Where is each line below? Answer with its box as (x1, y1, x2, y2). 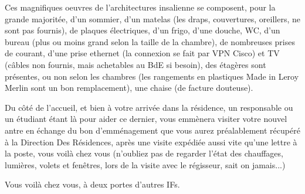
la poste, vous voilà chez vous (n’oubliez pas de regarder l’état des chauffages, (5, 147, 283, 159)
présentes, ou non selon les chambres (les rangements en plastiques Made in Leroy (5, 70, 299, 82)
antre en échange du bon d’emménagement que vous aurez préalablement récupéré (5, 124, 300, 136)
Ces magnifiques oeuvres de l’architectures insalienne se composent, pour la (5, 1, 276, 13)
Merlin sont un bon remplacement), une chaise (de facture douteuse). (5, 81, 253, 94)
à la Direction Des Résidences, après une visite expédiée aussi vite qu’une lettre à (5, 135, 297, 148)
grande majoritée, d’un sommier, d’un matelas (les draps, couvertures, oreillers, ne (5, 12, 300, 25)
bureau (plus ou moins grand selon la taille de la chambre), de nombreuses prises (5, 35, 295, 47)
